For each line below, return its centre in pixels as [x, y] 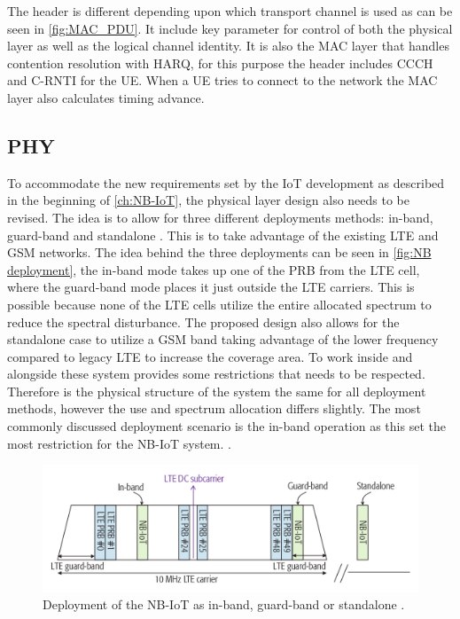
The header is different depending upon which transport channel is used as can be [230, 11]
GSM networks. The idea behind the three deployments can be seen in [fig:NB [219, 252]
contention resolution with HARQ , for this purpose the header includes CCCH [220, 63]
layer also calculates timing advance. [106, 97]
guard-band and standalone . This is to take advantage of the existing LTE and [223, 235]
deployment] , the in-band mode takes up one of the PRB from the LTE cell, [214, 269]
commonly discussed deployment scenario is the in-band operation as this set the [226, 426]
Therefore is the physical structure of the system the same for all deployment [217, 391]
